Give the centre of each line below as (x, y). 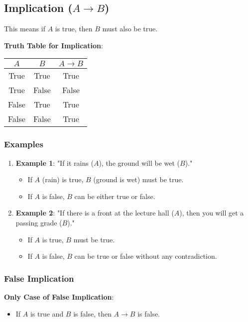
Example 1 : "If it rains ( (55, 162)
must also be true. (130, 29)
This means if (25, 29)
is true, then (74, 29)
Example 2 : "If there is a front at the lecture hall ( (95, 213)
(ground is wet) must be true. (138, 179)
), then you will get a (212, 213)
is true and (47, 313)
